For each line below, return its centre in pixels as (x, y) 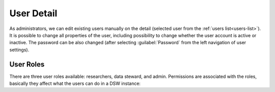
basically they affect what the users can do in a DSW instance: (75, 83)
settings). (19, 50)
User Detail (33, 13)
